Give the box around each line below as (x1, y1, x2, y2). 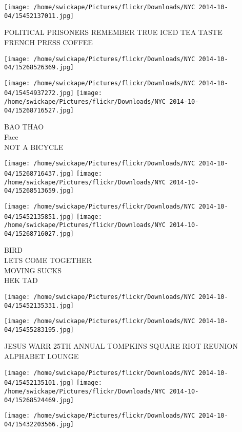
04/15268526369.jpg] (4, 64, 74, 71)
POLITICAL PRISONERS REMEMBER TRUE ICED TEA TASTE (4, 27, 223, 37)
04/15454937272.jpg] (4, 89, 74, 97)
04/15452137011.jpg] (4, 12, 74, 20)
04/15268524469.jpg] (4, 396, 74, 404)
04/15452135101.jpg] (4, 379, 74, 387)
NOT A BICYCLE (4, 141, 64, 152)
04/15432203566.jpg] (4, 420, 74, 428)
